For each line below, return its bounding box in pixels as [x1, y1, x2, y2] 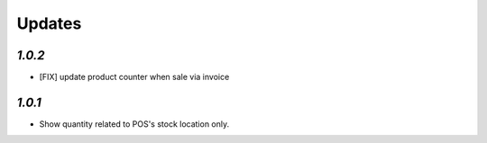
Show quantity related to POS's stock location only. [39, 118, 230, 130]
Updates [16, 13, 82, 33]
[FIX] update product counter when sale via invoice [39, 72, 230, 83]
